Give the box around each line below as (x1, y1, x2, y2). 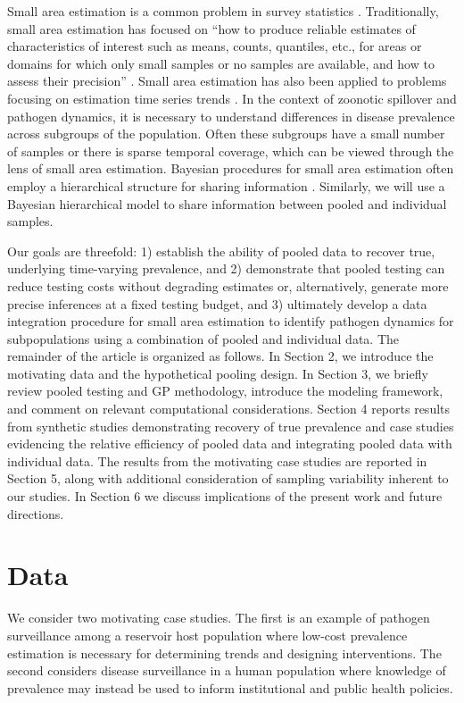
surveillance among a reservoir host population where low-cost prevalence (7, 625, 408, 644)
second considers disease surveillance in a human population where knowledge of (7, 661, 446, 680)
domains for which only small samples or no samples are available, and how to (7, 54, 435, 72)
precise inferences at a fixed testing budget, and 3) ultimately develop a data (7, 294, 427, 313)
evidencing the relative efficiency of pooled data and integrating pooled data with (7, 434, 452, 453)
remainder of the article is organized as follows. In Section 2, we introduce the (7, 347, 434, 365)
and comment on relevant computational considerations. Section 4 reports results (7, 399, 451, 418)
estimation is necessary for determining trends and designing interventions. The (7, 643, 442, 662)
